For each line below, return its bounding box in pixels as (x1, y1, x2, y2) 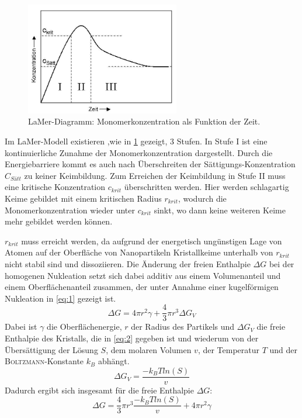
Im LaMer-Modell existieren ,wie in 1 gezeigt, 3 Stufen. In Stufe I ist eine (5, 134, 268, 147)
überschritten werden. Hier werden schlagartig (124, 181, 289, 193)
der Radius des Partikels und (131, 320, 235, 333)
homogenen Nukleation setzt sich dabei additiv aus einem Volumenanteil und (5, 269, 281, 281)
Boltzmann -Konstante (5, 355, 84, 367)
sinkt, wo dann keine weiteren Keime (154, 203, 286, 216)
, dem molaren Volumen (106, 343, 192, 355)
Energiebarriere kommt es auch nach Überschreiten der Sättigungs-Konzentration (5, 158, 296, 170)
